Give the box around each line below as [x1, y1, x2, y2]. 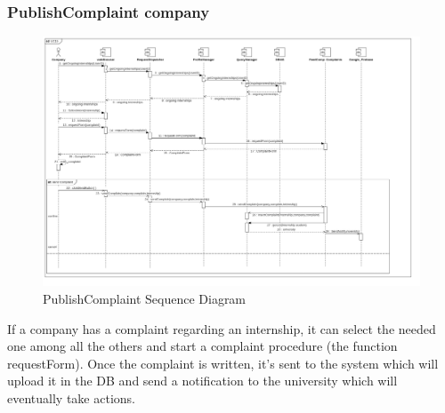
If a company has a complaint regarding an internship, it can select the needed [7, 319, 436, 338]
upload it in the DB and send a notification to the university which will [7, 371, 398, 390]
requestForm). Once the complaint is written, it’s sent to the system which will [7, 353, 439, 372]
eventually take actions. [7, 388, 135, 407]
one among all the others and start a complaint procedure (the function [7, 337, 398, 355]
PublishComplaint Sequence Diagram [43, 289, 247, 307]
